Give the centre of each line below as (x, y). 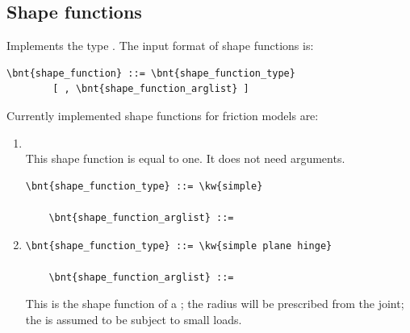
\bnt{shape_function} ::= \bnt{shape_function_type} (151, 73)
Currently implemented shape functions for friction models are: (163, 115)
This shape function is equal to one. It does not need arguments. (185, 158)
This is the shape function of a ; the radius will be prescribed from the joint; (215, 304)
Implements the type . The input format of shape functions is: (160, 46)
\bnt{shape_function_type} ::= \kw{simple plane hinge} (179, 246)
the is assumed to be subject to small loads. (134, 319)
